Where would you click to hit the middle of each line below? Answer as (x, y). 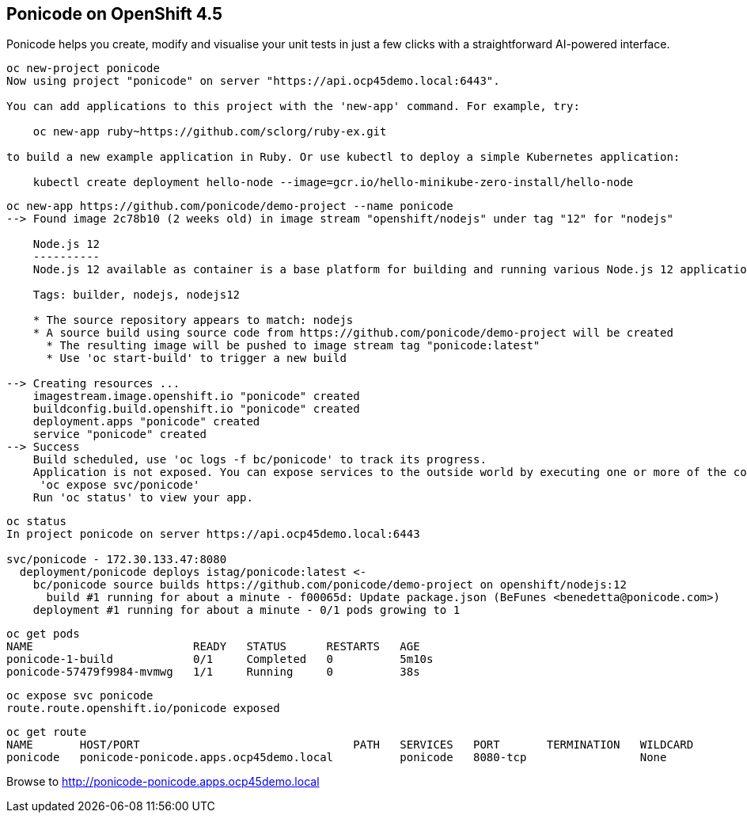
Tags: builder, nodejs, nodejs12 (137, 295)
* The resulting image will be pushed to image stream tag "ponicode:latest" (293, 346)
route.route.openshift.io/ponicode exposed (143, 709)
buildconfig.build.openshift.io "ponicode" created (196, 409)
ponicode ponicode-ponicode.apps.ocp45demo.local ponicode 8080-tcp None (337, 758)
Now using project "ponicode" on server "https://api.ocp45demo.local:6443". (253, 81)
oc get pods (43, 634)
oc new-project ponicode (83, 69)
